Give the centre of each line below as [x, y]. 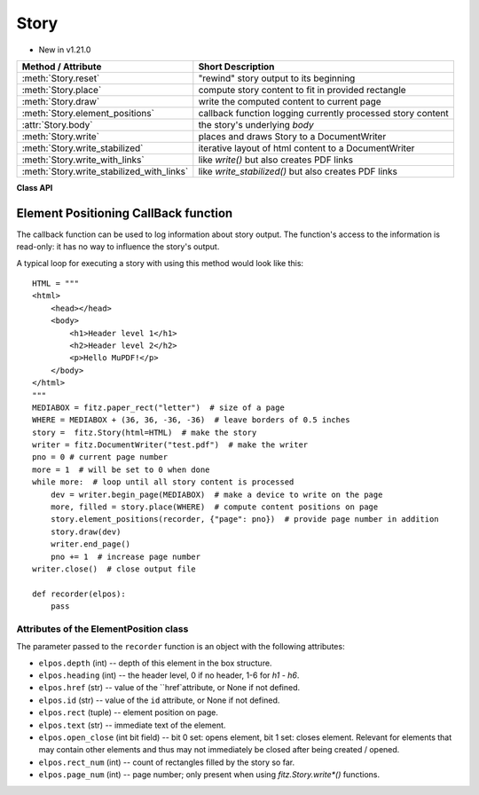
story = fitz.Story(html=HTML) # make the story [145, 432]
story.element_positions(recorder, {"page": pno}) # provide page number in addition [244, 520]
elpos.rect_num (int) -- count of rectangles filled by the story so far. [167, 762]
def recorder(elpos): [79, 594]
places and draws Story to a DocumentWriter [292, 136]
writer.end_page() [90, 544]
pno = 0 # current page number [100, 457]
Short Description [236, 67]
